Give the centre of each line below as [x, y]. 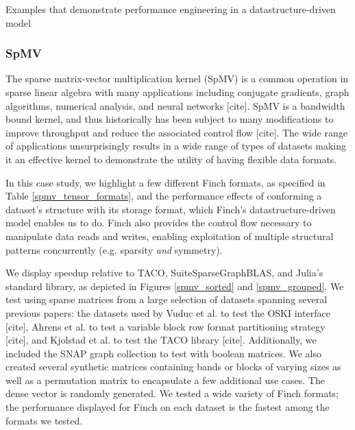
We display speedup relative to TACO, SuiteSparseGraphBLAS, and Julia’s [164, 273]
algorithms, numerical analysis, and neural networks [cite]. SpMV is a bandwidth [175, 105]
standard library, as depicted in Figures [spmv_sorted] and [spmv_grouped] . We [175, 286]
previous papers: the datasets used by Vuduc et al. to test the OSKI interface [168, 312]
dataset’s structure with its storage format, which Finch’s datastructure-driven [171, 209]
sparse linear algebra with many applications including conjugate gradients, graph [177, 92]
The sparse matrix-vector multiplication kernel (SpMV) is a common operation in [177, 79]
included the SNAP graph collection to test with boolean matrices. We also [163, 353]
